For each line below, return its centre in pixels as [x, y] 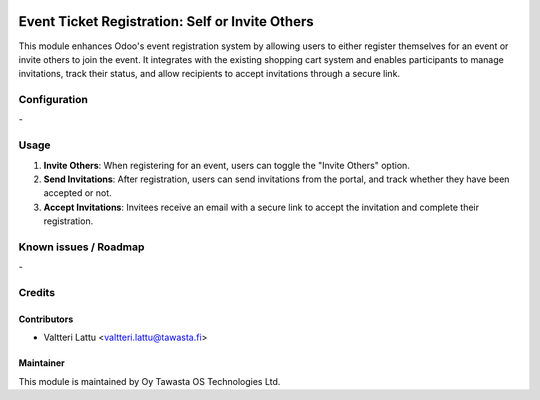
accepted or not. [77, 193]
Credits [36, 293]
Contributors [46, 319]
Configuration [53, 100]
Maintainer [41, 363]
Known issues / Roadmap [81, 247]
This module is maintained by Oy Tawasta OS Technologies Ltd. [149, 381]
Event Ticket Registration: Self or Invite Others [166, 21]
